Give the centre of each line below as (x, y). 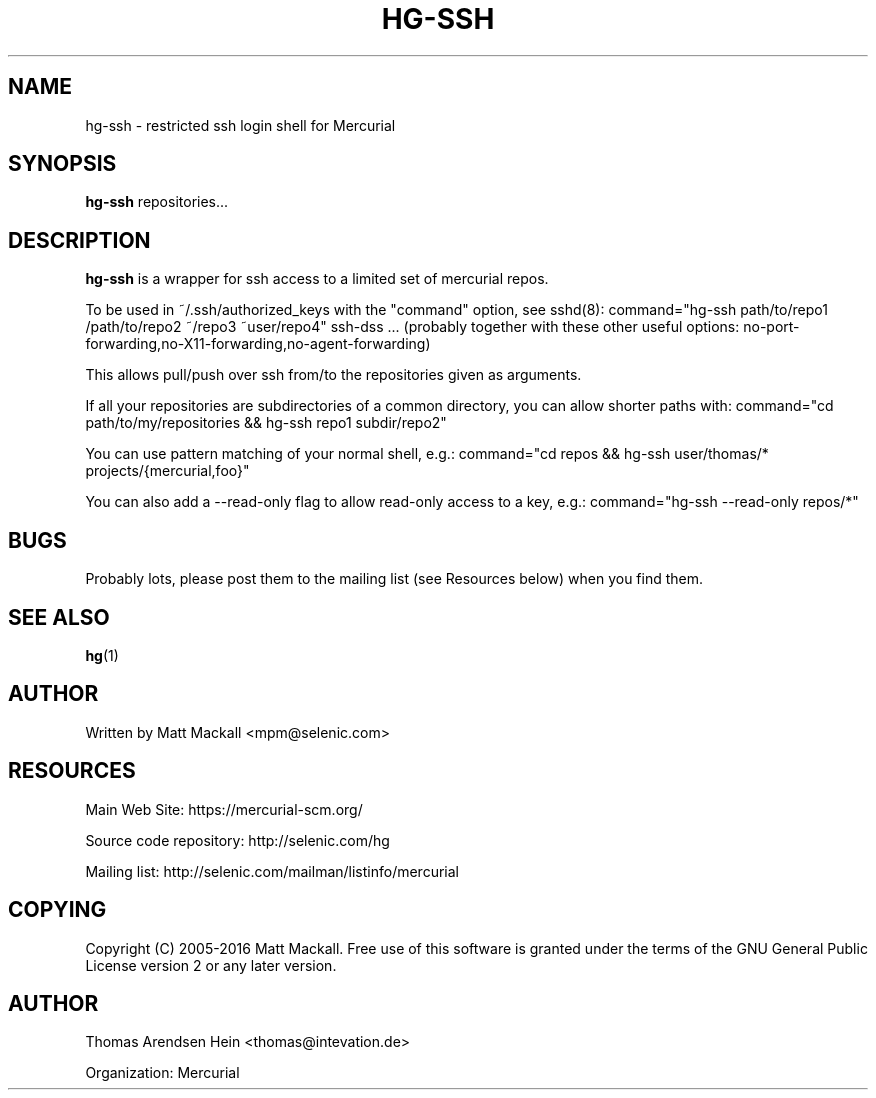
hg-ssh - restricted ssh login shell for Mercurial (240, 125)
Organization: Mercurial (162, 1073)
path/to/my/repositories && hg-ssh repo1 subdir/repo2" (266, 423)
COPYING (57, 910)
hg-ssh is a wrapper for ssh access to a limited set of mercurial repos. (317, 279)
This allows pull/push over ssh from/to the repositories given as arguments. (333, 375)
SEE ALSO (59, 617)
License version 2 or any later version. (211, 965)
